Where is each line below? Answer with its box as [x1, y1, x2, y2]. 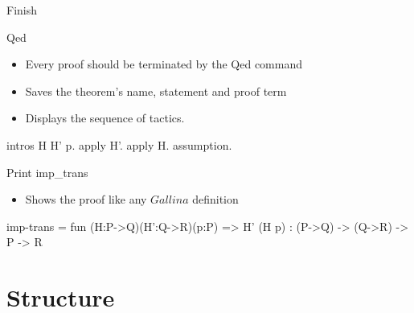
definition [192, 191, 239, 208]
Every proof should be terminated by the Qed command [25, 56, 302, 72]
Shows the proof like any [25, 191, 147, 208]
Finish [6, 2, 38, 18]
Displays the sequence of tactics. [25, 109, 185, 126]
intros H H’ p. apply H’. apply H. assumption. [6, 136, 232, 153]
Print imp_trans [6, 163, 88, 180]
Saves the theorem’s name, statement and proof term [25, 82, 287, 99]
